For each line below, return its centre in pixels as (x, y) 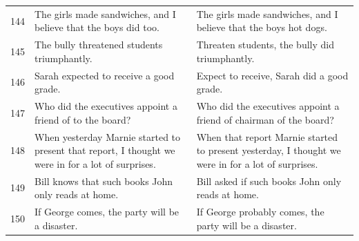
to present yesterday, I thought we (269, 150)
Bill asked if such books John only (269, 181)
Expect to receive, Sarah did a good (272, 75)
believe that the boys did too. (97, 27)
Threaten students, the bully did (265, 45)
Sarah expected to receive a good (105, 75)
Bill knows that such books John (104, 181)
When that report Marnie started (267, 136)
